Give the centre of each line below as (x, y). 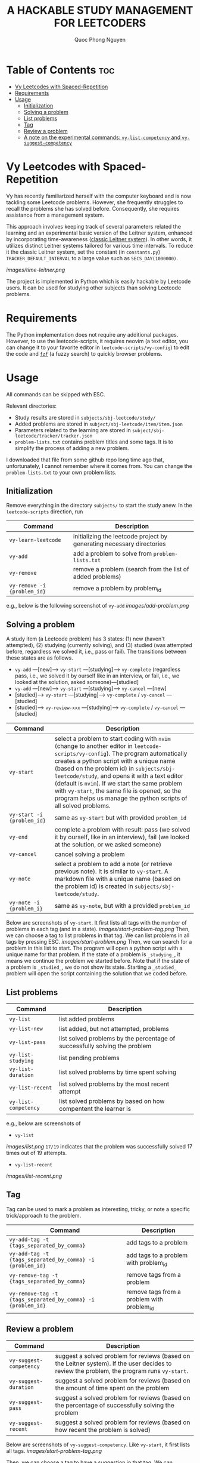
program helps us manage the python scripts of (121, 799)
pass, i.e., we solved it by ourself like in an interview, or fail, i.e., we (97, 676)
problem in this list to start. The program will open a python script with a (94, 948)
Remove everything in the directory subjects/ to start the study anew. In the (99, 506)
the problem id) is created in (94, 886)
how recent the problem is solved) (103, 1430)
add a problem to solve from (112, 554)
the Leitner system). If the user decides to (113, 1363)
